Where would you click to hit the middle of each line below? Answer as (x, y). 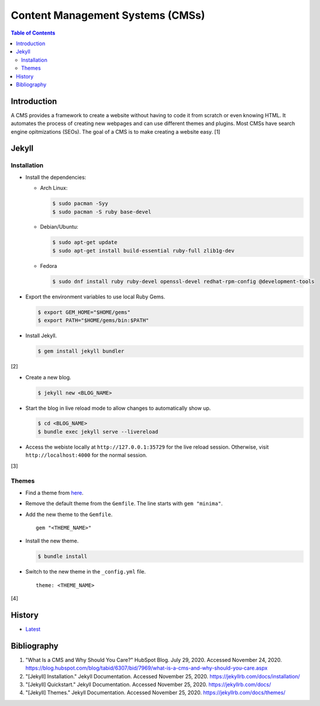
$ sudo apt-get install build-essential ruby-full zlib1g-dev (143, 250)
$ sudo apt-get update (85, 242)
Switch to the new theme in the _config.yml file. (86, 572)
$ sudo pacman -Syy (80, 203)
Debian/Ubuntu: (59, 227)
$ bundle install (63, 556)
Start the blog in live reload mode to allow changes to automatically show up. (118, 408)
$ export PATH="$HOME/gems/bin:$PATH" (93, 320)
